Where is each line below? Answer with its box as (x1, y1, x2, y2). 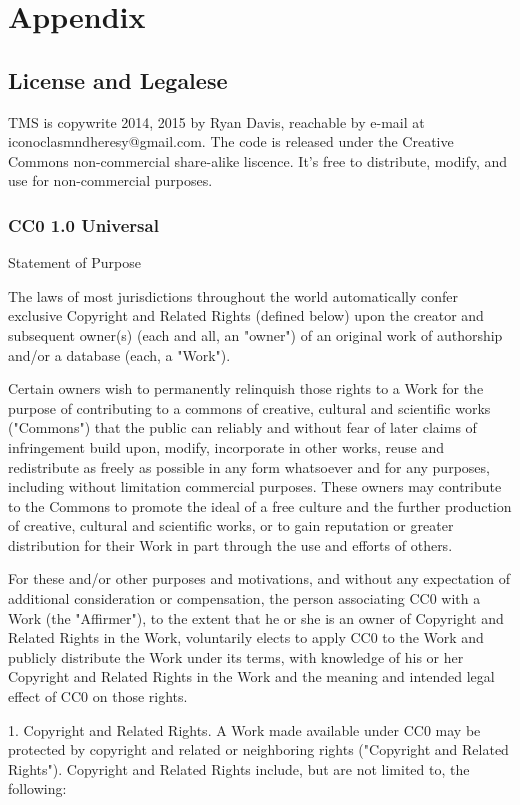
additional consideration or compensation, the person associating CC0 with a (8, 588, 481, 609)
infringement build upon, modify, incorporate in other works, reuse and (8, 436, 445, 457)
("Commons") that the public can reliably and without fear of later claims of (8, 417, 477, 438)
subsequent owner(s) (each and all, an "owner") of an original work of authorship (8, 324, 503, 345)
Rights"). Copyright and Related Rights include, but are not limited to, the (8, 758, 470, 779)
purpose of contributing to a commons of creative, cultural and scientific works (8, 397, 491, 418)
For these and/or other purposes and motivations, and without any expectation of (8, 568, 510, 589)
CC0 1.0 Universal (8, 212, 159, 237)
